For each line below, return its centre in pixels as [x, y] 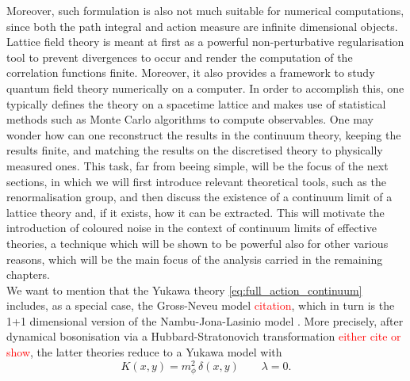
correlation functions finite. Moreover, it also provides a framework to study [191, 72]
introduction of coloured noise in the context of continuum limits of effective [192, 228]
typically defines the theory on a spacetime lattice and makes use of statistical [196, 103]
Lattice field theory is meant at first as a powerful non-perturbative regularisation [205, 42]
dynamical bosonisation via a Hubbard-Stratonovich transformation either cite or [204, 336]
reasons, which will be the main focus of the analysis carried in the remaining [195, 259]
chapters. [28, 274]
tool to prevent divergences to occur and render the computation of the [180, 57]
